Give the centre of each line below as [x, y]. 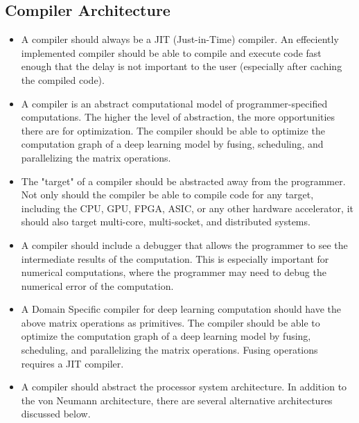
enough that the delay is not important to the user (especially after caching [182, 66]
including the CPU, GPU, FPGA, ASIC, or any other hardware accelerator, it [187, 208]
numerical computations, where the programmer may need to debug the [174, 272]
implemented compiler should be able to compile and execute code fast [171, 52]
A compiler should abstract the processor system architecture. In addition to [184, 387]
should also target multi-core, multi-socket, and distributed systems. [166, 222]
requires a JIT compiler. [72, 363]
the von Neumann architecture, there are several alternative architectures [177, 400]
